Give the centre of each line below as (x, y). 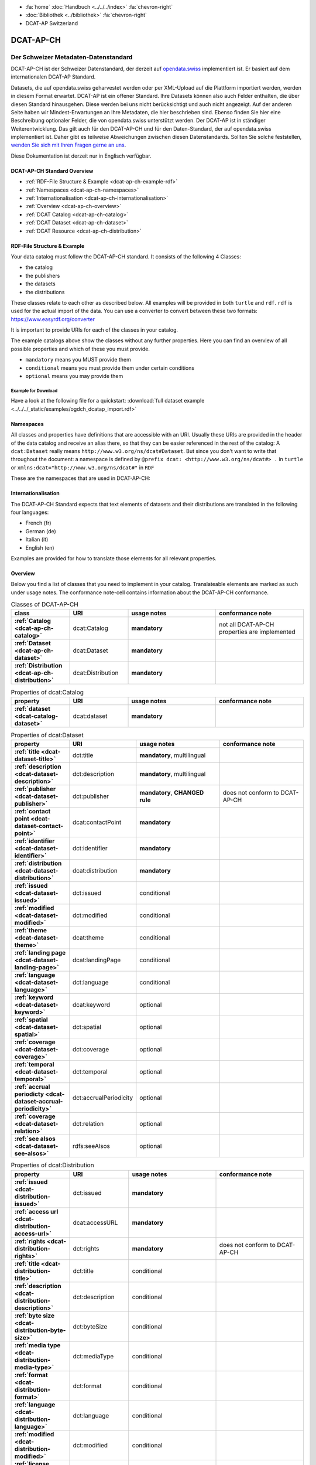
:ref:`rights (30, 1241)
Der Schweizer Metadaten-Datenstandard (72, 57)
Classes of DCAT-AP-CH (44, 605)
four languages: (30, 512)
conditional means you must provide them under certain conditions (110, 368)
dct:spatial (87, 1027)
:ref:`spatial (31, 1020)
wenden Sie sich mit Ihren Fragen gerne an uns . (68, 145)
